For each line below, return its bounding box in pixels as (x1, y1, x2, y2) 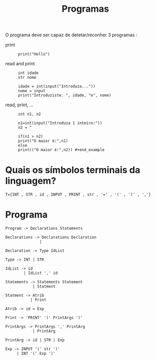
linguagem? (5, 175, 56, 187)
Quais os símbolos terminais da (5, 164, 141, 176)
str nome (18, 75, 37, 80)
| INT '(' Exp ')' (16, 351, 56, 356)
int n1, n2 (18, 112, 41, 117)
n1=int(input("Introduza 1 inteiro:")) (18, 121, 103, 126)
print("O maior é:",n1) (18, 138, 69, 143)
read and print (5, 61, 35, 67)
